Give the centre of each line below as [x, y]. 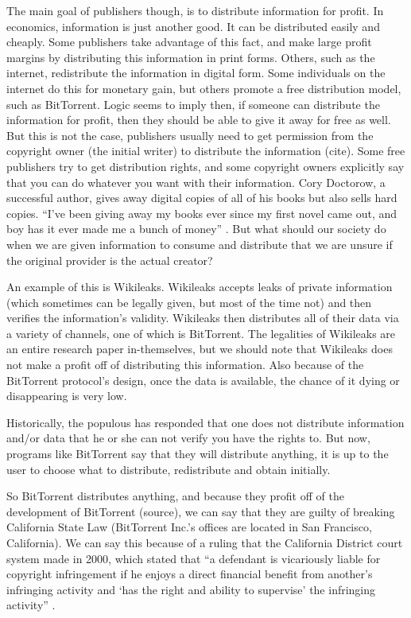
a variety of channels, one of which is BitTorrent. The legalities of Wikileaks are [201, 333]
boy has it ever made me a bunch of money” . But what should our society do [196, 229]
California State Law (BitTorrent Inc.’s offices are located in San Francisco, [189, 527]
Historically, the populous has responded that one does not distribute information [205, 422]
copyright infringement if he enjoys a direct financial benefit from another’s [190, 574]
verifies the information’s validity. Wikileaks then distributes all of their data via [203, 318]
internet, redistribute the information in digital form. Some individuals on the [196, 73]
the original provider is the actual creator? [110, 260]
